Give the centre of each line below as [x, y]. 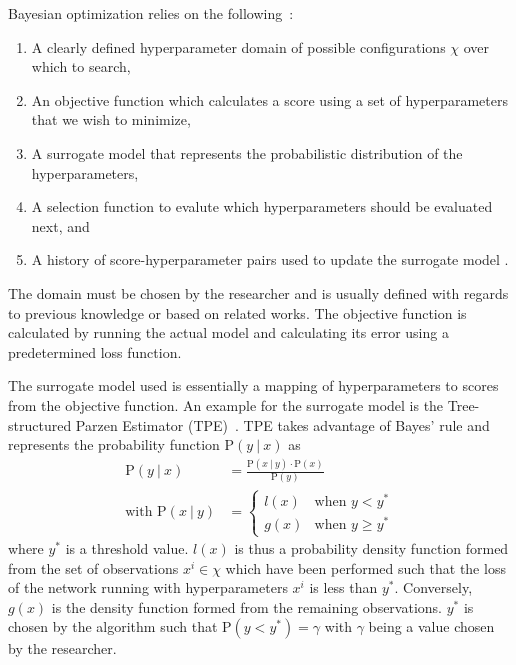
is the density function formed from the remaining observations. [246, 606]
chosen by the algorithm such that [113, 626]
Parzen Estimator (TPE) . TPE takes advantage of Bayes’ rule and [282, 424]
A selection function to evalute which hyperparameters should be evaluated [262, 206]
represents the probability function [114, 444]
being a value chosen [431, 626]
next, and [60, 225]
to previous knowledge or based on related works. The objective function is [237, 312]
